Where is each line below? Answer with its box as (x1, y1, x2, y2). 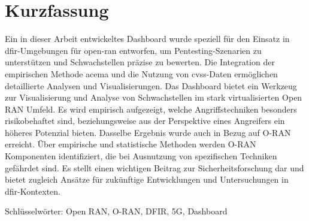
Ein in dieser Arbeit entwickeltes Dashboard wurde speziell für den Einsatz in (5, 32, 290, 45)
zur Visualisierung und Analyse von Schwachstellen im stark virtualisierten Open (5, 91, 302, 104)
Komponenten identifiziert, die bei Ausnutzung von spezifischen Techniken (5, 150, 277, 162)
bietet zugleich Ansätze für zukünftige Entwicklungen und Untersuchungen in (5, 173, 289, 186)
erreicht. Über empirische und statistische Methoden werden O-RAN (5, 138, 256, 150)
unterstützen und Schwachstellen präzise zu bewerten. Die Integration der (5, 56, 275, 68)
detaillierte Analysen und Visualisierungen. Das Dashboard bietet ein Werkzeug (5, 79, 297, 92)
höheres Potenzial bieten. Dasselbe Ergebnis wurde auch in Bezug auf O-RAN (5, 126, 291, 138)
